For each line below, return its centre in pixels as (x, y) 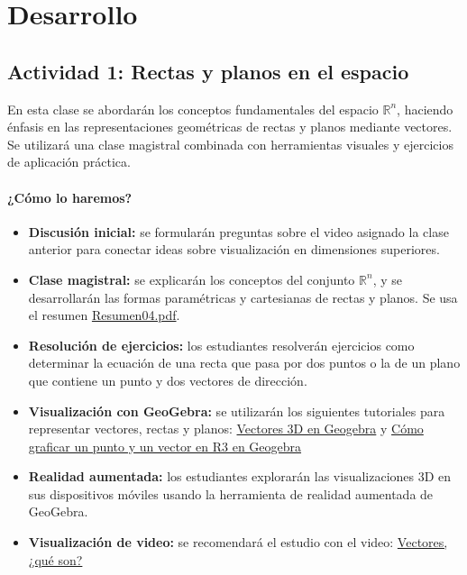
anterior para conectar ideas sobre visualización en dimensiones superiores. (234, 249)
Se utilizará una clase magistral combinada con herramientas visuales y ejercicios (230, 144)
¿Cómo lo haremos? (70, 197)
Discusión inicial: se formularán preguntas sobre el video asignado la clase (238, 231)
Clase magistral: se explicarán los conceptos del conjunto (192, 279)
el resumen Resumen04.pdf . (104, 315)
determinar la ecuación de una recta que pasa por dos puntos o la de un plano (244, 363)
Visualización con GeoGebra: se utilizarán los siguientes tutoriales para (237, 411)
